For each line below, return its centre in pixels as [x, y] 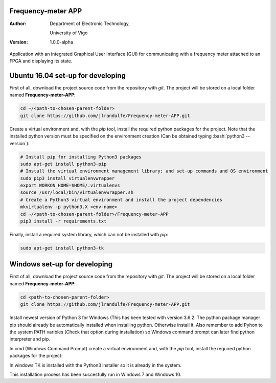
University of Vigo [69, 33]
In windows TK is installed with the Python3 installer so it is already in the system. [95, 365]
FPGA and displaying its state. [41, 61]
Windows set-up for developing [61, 264]
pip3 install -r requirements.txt [63, 221]
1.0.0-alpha [62, 42]
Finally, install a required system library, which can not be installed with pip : [89, 234]
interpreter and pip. [30, 339]
